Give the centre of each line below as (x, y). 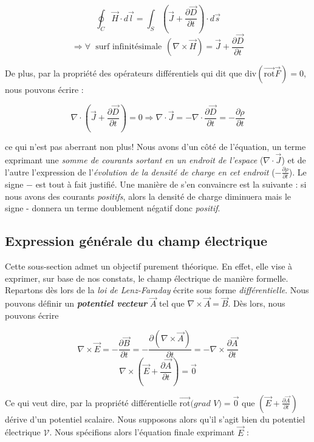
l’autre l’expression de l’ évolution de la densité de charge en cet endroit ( (140, 172)
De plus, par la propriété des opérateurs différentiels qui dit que (124, 73)
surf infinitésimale (129, 47)
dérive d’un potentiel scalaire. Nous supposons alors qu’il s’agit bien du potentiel (155, 419)
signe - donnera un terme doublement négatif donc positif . (113, 208)
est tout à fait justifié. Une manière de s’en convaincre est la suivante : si (171, 184)
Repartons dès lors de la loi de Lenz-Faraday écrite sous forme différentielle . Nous (157, 290)
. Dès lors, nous (257, 303)
